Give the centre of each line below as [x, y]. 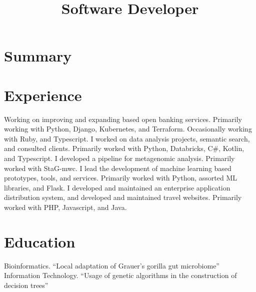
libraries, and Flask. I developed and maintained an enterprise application [117, 187]
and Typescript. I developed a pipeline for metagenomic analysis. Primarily [119, 158]
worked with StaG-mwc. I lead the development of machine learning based [118, 168]
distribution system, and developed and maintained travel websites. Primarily [123, 197]
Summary [38, 56]
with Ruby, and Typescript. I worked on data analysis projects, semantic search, [127, 138]
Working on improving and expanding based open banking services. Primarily [123, 119]
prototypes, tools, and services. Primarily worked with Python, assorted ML [121, 178]
